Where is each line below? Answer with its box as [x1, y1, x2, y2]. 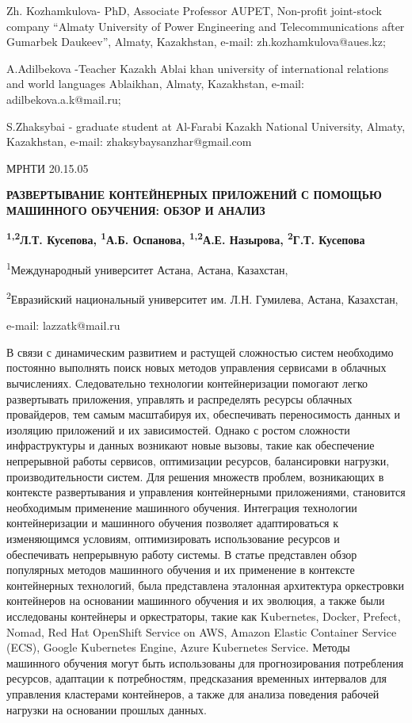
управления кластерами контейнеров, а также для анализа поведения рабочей [6, 685, 380, 702]
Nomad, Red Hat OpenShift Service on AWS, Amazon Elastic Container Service [6, 623, 397, 640]
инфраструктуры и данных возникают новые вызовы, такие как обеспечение [6, 437, 375, 453]
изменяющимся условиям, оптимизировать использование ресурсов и [6, 530, 340, 546]
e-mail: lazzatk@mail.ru [6, 317, 120, 334]
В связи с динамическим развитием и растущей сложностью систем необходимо [6, 343, 394, 360]
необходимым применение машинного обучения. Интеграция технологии [6, 499, 357, 515]
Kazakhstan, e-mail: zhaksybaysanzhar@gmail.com [6, 133, 252, 150]
